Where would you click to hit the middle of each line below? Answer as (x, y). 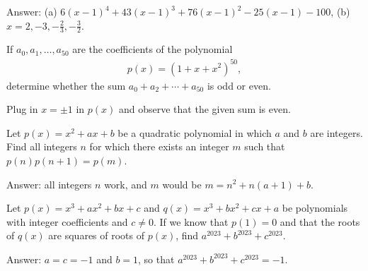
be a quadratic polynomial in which (195, 132)
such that (265, 146)
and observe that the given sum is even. (205, 109)
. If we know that (191, 221)
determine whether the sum (66, 85)
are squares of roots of (97, 235)
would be (182, 184)
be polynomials (315, 208)
